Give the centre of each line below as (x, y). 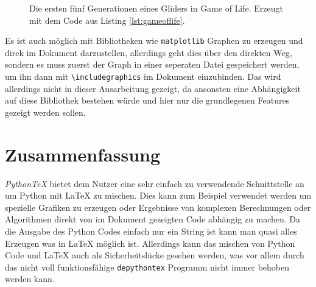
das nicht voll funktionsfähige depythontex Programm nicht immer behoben (147, 267)
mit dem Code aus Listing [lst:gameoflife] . (107, 20)
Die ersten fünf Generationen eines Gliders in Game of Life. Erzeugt (156, 8)
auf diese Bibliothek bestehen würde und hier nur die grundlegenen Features (147, 100)
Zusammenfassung (83, 154)
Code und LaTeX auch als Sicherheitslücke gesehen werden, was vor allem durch (155, 255)
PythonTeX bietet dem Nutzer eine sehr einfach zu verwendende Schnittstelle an (155, 183)
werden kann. (30, 279)
